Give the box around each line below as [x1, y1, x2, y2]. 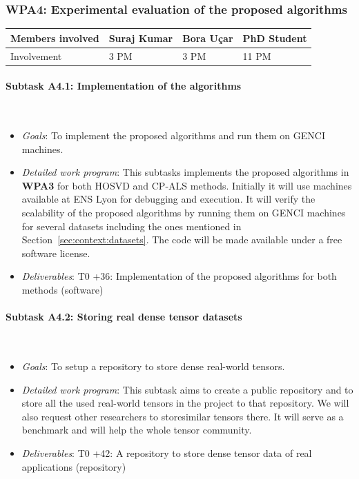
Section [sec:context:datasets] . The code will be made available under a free [21, 232, 342, 247]
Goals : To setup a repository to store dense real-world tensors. [21, 358, 285, 373]
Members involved [10, 30, 99, 45]
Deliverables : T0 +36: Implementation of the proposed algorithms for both [21, 269, 337, 283]
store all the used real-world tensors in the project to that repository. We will [21, 396, 349, 410]
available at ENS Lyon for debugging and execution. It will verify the [21, 192, 316, 206]
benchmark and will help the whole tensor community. [21, 422, 252, 437]
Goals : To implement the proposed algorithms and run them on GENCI [21, 128, 325, 143]
